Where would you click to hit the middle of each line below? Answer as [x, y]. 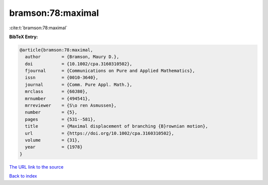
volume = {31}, [53, 140]
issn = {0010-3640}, [62, 78]
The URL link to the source [36, 167]
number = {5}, [51, 112]
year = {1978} [54, 147]
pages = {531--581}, [61, 119]
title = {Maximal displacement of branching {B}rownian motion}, [117, 126]
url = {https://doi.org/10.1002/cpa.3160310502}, [100, 133]
